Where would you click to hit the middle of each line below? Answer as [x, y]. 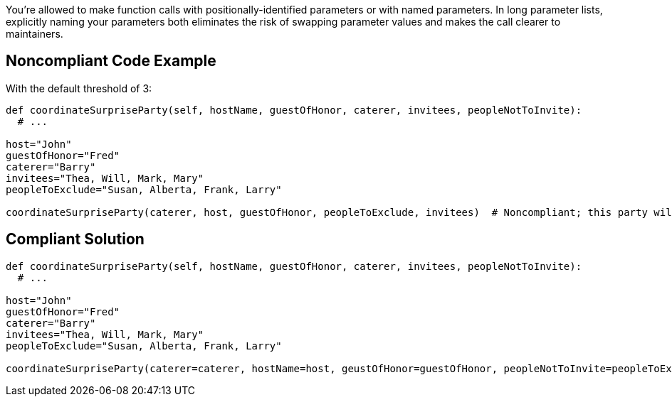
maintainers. [35, 34]
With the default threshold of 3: [79, 88]
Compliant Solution [75, 239]
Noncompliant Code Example [111, 61]
